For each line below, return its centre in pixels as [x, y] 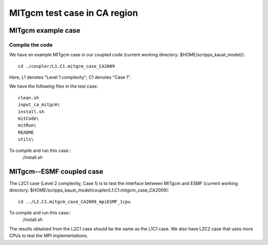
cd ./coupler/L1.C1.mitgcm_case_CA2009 [67, 66]
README [26, 132]
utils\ [26, 139]
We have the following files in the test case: [54, 86]
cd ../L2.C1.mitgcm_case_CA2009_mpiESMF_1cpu [74, 201]
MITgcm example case [45, 30]
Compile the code [31, 45]
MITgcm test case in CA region [74, 13]
